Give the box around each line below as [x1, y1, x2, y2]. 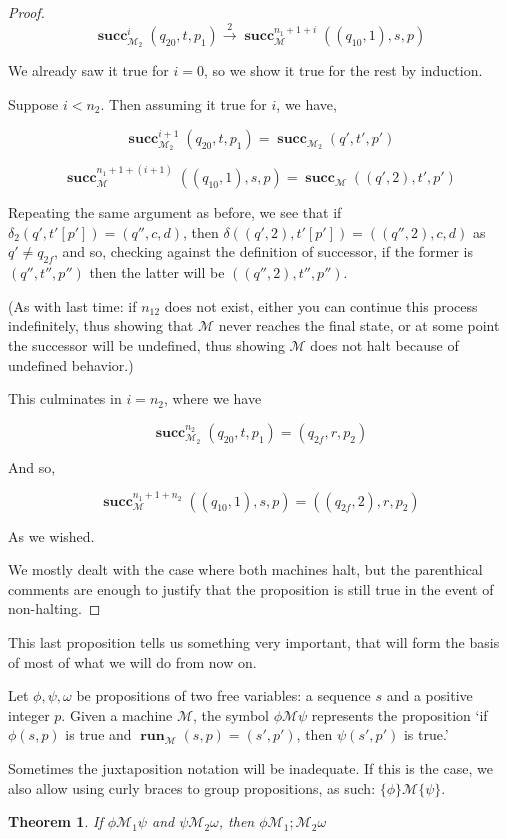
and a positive [386, 685, 473, 706]
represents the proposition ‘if [311, 704, 488, 725]
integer [8, 704, 50, 725]
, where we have [163, 388, 262, 409]
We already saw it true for [8, 60, 169, 81]
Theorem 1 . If [8, 811, 103, 832]
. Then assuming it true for [100, 93, 267, 114]
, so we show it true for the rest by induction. [203, 60, 483, 81]
